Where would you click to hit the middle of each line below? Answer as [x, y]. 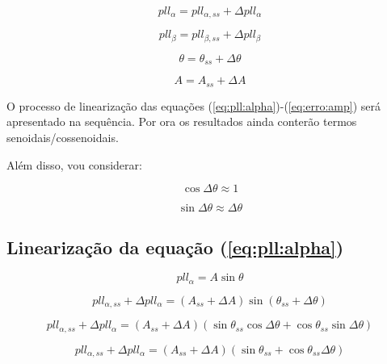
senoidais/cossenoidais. [63, 137]
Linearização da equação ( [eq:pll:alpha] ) [175, 247]
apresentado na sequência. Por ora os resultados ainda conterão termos [182, 121]
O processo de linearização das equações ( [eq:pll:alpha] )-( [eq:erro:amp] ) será [194, 105]
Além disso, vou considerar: [74, 164]
